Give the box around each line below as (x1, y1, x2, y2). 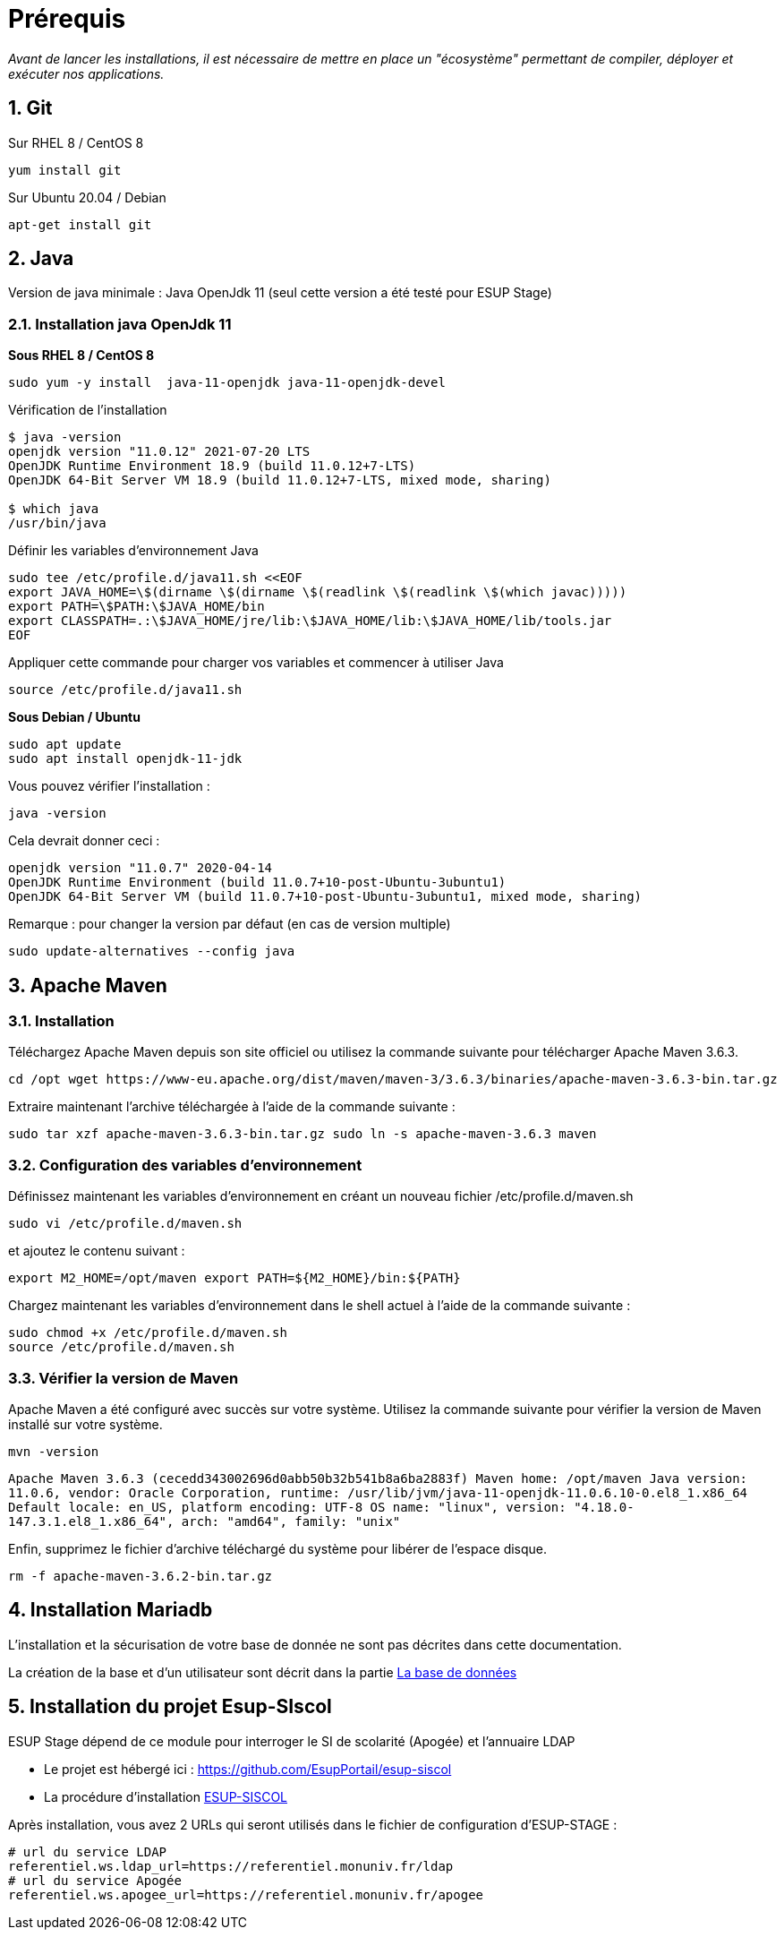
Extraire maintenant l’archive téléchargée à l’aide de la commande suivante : (8, 1099, 456, 1115)
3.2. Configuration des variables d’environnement (8, 1155, 362, 1174)
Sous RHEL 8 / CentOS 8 (8, 347, 155, 364)
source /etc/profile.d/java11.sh (8, 682, 243, 698)
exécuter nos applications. (8, 65, 165, 81)
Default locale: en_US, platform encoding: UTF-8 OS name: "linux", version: (8, 1499, 567, 1514)
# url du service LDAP (8, 1844, 167, 1859)
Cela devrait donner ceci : (8, 833, 160, 849)
